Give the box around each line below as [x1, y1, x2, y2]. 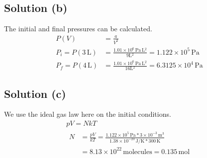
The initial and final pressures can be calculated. [4, 23, 152, 34]
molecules [123, 148, 152, 156]
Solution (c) [4, 85, 66, 101]
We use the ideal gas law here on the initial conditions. [4, 109, 171, 119]
